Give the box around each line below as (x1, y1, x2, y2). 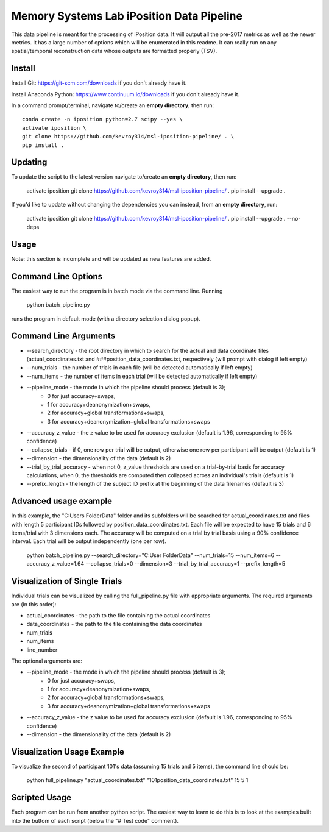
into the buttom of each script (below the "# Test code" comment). (11, 817, 179, 824)
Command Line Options (11, 271, 103, 282)
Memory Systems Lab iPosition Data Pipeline (11, 9, 243, 23)
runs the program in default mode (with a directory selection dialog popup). (11, 315, 200, 322)
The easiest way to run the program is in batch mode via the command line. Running (11, 287, 223, 294)
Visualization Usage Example (11, 747, 125, 757)
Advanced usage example (11, 496, 113, 507)
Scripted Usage (11, 792, 71, 803)
